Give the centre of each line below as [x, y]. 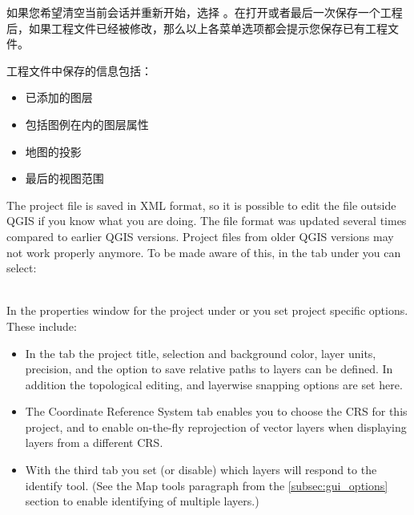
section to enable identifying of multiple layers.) [142, 501]
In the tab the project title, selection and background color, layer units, [201, 353]
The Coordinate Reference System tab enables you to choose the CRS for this [216, 411]
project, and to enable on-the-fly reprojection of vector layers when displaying [216, 426]
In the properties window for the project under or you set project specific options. [207, 310]
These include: [42, 326]
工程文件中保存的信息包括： [79, 70]
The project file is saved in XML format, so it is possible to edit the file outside [201, 205]
